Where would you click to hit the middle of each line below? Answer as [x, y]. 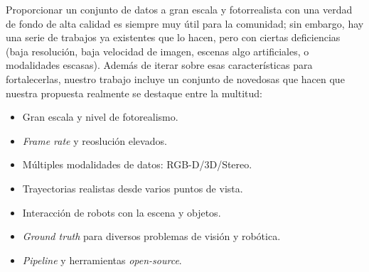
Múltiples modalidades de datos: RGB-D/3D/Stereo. [137, 164]
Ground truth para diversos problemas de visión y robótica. [151, 236]
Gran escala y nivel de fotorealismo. [100, 117]
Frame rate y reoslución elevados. [95, 140]
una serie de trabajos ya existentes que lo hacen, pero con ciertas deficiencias [173, 37]
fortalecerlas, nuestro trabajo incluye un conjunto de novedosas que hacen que [175, 78]
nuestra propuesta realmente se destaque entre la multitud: [134, 93]
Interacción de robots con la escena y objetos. [122, 212]
